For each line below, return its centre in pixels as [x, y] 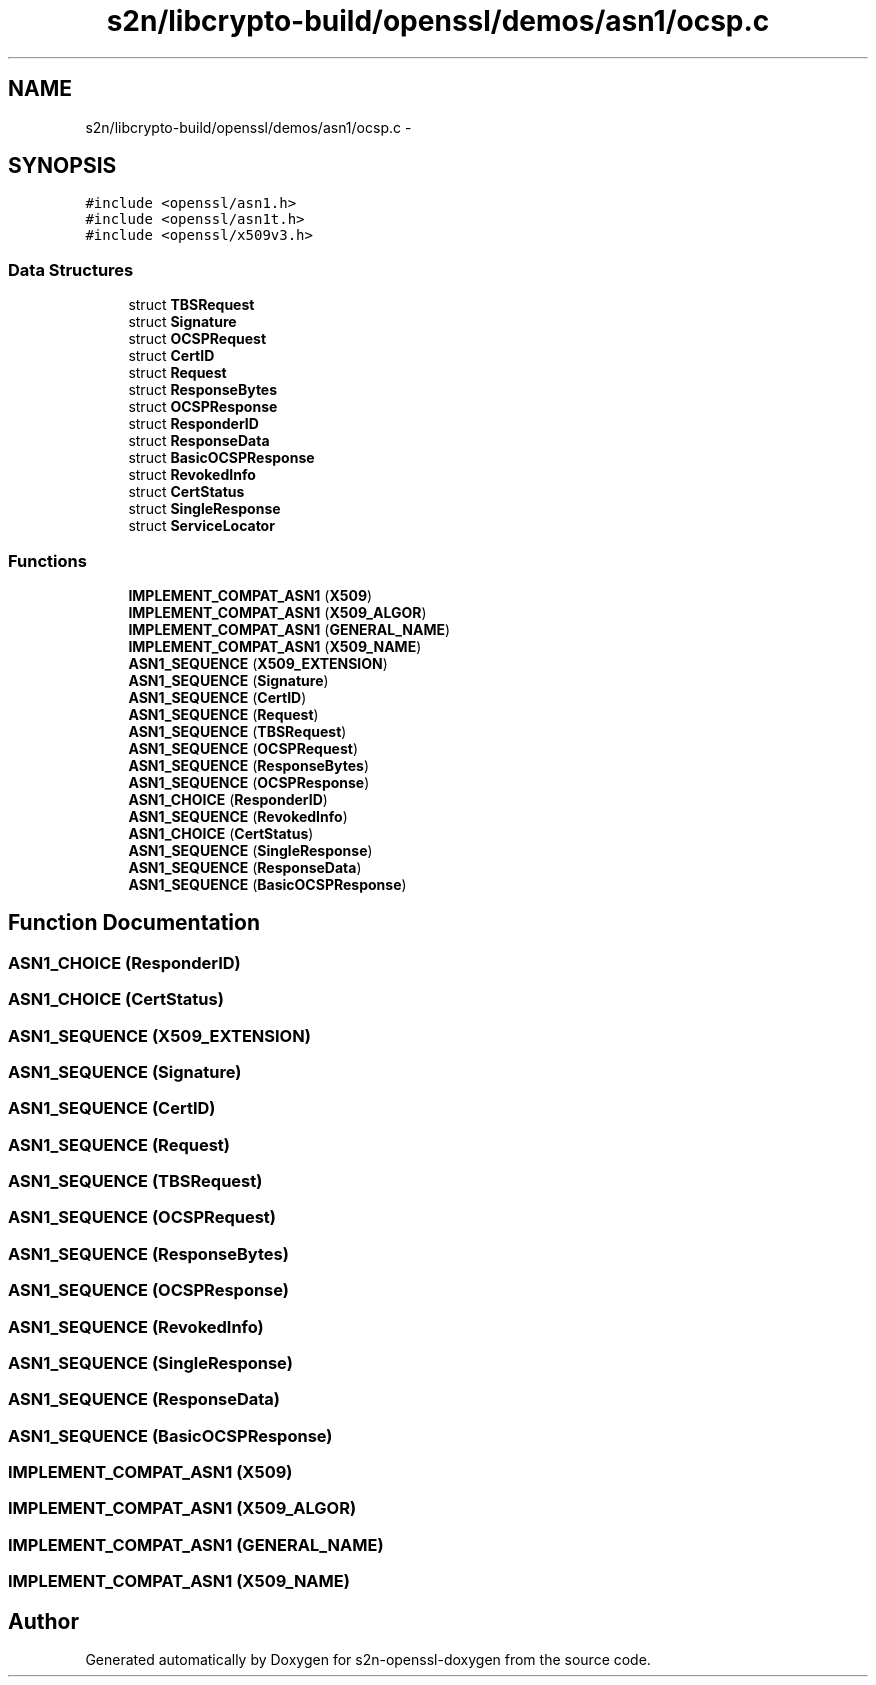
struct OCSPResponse [203, 407]
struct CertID [171, 356]
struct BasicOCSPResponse [221, 458]
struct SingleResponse [204, 509]
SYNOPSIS [62, 166]
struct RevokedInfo [192, 475]
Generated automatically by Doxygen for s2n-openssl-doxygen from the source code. [368, 1659]
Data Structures [71, 269]
